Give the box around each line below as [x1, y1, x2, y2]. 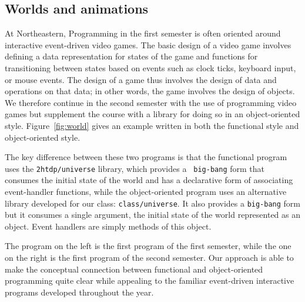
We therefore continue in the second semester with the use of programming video [5, 96, 297, 108]
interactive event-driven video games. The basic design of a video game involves [5, 38, 291, 51]
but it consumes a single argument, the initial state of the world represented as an [5, 208, 301, 221]
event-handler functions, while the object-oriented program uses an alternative [5, 185, 287, 197]
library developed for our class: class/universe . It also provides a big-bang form [5, 197, 301, 209]
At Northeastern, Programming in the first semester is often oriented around [5, 27, 281, 39]
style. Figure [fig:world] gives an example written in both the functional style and [5, 119, 299, 131]
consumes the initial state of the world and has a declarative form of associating [5, 174, 293, 186]
